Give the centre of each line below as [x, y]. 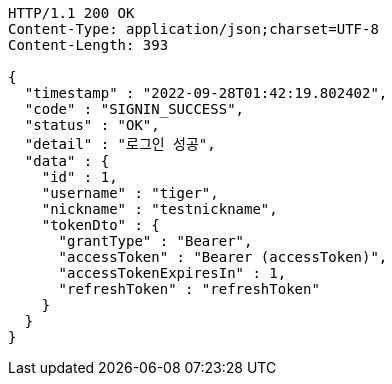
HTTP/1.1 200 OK [71, 13]
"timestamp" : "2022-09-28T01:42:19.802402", [206, 93]
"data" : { [67, 161]
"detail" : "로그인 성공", [120, 144]
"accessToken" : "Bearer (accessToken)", [223, 257]
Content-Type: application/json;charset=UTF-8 [193, 29]
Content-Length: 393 [88, 45]
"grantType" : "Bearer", [155, 241]
